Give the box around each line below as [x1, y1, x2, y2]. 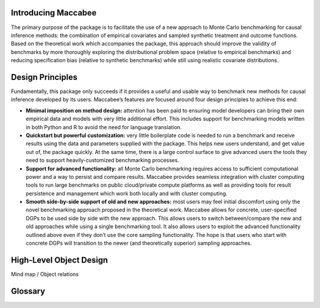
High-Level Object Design [11, 255, 108, 265]
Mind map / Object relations [11, 270, 79, 278]
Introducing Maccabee [11, 8, 97, 18]
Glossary [11, 286, 46, 296]
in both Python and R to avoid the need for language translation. [25, 123, 182, 130]
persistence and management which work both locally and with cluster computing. [25, 190, 228, 197]
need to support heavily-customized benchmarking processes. [25, 157, 180, 164]
